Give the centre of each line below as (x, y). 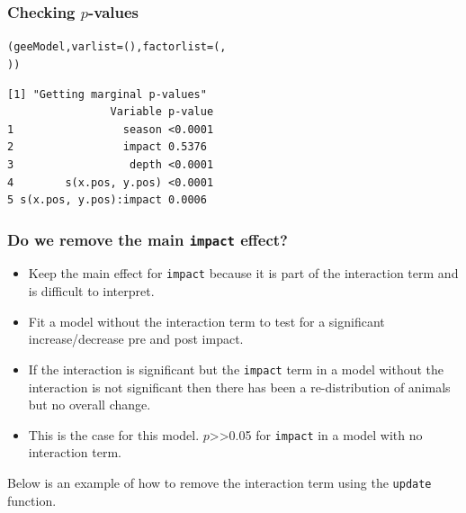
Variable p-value (162, 112)
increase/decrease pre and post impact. (136, 339)
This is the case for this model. (114, 434)
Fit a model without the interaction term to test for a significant (206, 321)
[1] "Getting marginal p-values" (107, 94)
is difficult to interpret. (91, 291)
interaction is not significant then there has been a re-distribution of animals (239, 387)
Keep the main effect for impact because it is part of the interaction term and (243, 273)
